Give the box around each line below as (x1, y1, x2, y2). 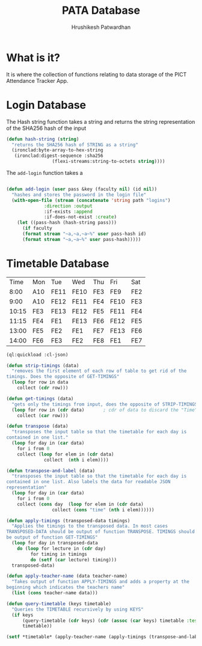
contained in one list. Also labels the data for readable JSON (6, 479, 171, 485)
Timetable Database (6, 257, 109, 270)
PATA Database (62, 4, 140, 17)
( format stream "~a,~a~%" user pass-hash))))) (22, 236, 141, 242)
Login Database (6, 98, 87, 112)
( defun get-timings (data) (6, 395, 74, 401)
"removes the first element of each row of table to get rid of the (11, 368, 187, 374)
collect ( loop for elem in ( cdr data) (17, 451, 114, 457)
